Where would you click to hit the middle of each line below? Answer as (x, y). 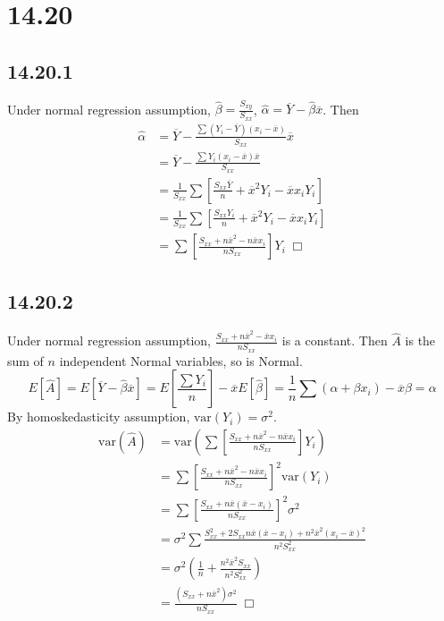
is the (420, 340)
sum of (25, 360)
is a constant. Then (335, 340)
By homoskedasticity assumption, (99, 417)
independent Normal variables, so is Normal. (181, 360)
